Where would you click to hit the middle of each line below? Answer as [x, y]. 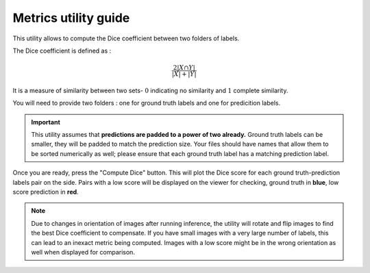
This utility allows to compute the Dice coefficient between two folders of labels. [126, 38]
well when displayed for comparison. [83, 252]
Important [46, 122]
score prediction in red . [46, 192]
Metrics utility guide [71, 18]
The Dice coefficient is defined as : [62, 51]
